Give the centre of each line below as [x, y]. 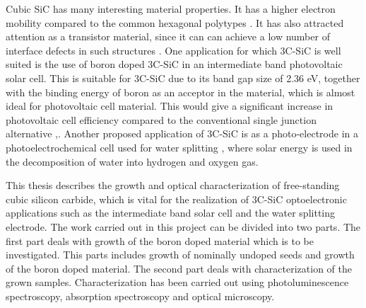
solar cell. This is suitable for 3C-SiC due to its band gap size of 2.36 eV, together [183, 78]
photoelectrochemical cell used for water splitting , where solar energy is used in [179, 147]
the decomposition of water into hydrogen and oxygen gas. [132, 161]
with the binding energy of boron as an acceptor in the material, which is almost [181, 92]
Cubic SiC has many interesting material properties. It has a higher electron [171, 8]
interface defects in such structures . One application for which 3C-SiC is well [173, 50]
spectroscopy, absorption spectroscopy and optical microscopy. [140, 296]
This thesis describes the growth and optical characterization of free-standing [173, 185]
